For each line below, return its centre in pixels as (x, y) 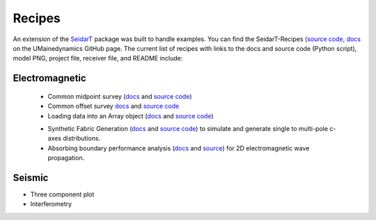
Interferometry (51, 204)
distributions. (82, 139)
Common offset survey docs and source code (113, 106)
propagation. (66, 158)
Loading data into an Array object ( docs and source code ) (131, 116)
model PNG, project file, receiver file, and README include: (98, 58)
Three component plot (62, 194)
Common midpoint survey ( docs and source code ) (120, 96)
